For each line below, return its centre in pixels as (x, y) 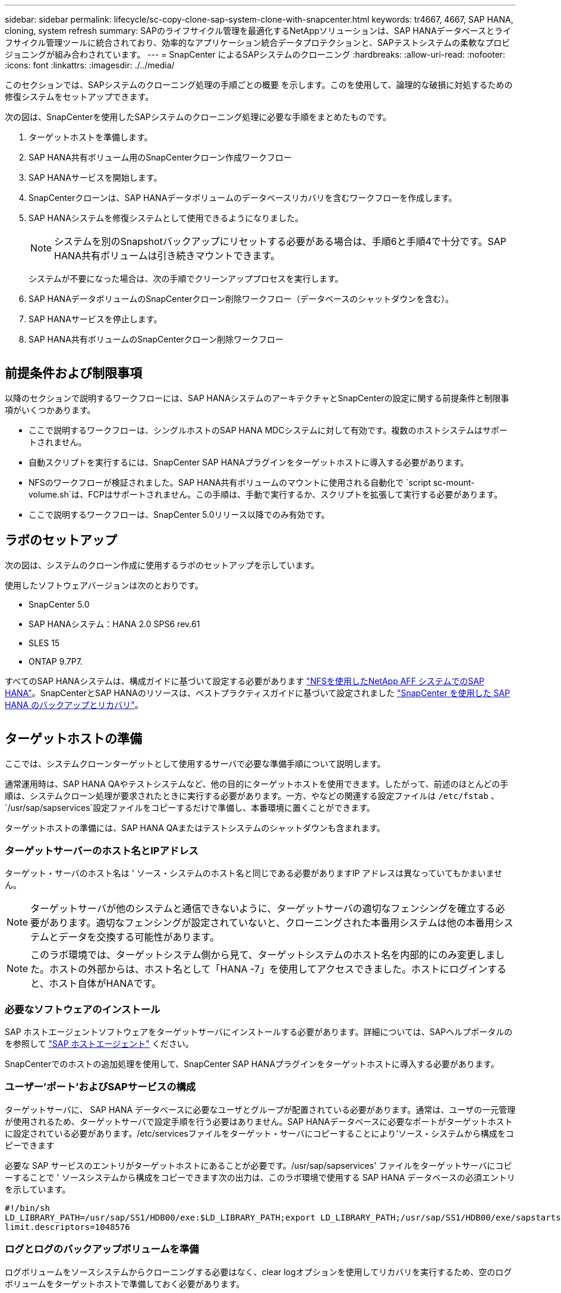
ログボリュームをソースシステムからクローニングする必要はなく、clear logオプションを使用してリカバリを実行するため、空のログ (259, 1272)
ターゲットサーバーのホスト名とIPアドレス (102, 850)
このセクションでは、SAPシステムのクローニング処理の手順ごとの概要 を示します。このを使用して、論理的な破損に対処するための (259, 85)
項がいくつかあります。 (50, 410)
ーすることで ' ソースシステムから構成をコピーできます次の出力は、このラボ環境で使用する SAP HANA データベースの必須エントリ (260, 1177)
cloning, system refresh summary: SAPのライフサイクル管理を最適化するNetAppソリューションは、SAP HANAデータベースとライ (258, 31)
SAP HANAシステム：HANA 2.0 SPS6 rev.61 (114, 624)
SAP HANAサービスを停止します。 (95, 319)
